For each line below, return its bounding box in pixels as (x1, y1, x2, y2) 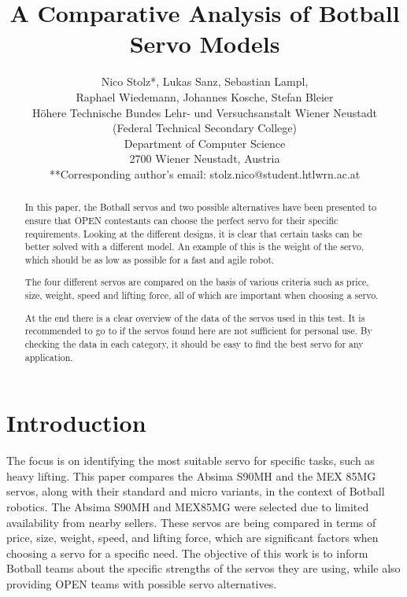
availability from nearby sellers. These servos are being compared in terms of (6, 514, 376, 530)
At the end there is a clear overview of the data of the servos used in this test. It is (24, 311, 365, 324)
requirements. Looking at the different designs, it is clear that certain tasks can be (24, 227, 362, 240)
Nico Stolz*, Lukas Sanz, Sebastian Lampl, (101, 73, 309, 90)
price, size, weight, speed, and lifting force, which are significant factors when (6, 529, 379, 546)
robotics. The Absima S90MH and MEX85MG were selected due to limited (6, 498, 369, 514)
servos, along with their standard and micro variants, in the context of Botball (6, 483, 385, 499)
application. (24, 350, 73, 363)
